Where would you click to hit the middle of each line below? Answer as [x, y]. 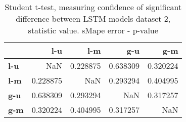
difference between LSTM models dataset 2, [93, 18]
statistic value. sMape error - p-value [93, 30]
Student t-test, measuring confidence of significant [93, 7]
